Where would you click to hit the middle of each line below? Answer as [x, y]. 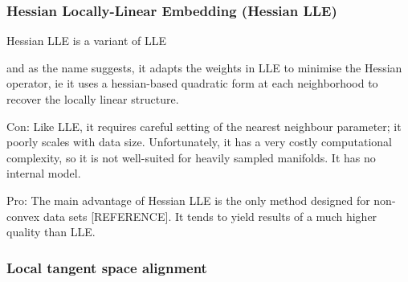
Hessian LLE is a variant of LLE [86, 41]
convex [23, 216]
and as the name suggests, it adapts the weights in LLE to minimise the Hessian [204, 67]
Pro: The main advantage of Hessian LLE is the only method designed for [188, 200]
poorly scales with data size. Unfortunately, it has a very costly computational [200, 142]
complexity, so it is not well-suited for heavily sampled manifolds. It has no [191, 157]
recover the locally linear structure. [93, 99]
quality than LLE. [51, 232]
